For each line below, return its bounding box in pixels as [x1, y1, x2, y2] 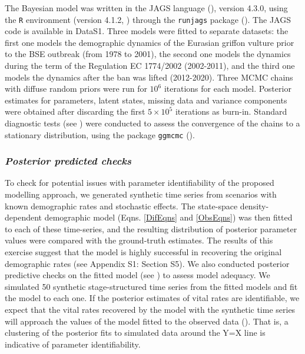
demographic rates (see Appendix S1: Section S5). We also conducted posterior [5, 257, 290, 269]
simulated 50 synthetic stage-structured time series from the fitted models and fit [5, 280, 298, 292]
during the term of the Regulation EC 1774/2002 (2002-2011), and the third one [5, 59, 295, 72]
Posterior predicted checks [5, 153, 132, 168]
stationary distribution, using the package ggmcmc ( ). [5, 128, 195, 141]
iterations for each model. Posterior [164, 82, 291, 95]
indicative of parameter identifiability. [5, 338, 141, 350]
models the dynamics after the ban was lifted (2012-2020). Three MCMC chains [5, 71, 293, 83]
